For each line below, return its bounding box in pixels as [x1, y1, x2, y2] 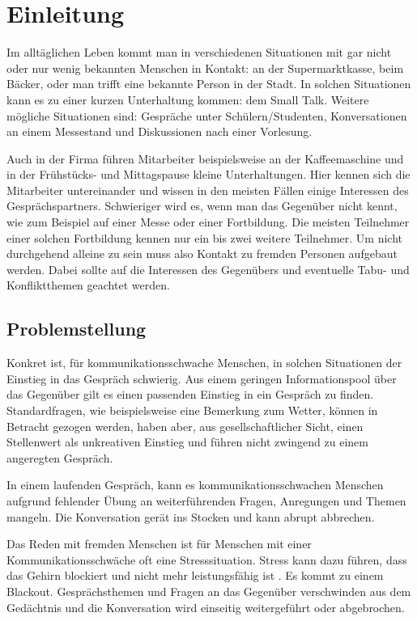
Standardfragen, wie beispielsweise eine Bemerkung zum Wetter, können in [6, 402, 378, 419]
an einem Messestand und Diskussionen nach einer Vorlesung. [6, 123, 313, 140]
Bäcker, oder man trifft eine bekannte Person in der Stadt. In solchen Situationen [6, 75, 411, 92]
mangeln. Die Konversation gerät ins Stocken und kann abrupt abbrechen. [6, 508, 375, 525]
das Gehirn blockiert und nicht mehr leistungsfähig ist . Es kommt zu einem [6, 567, 384, 584]
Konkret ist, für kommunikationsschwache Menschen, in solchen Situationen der [6, 354, 402, 371]
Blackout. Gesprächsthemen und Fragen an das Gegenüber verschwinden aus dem [6, 582, 411, 599]
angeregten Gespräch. [6, 449, 113, 466]
